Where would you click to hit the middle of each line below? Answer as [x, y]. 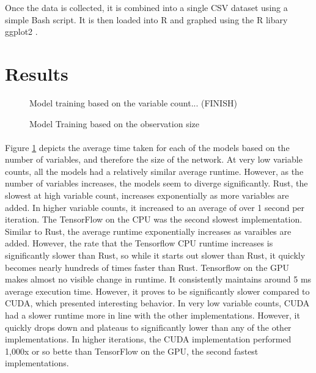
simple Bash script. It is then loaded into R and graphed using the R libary [146, 19]
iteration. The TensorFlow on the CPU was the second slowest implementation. [154, 219]
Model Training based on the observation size [114, 123]
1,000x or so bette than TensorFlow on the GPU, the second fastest [132, 351]
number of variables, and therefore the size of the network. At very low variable [154, 159]
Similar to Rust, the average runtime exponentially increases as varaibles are [148, 231]
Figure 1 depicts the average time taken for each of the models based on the [147, 147]
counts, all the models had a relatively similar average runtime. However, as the [154, 171]
